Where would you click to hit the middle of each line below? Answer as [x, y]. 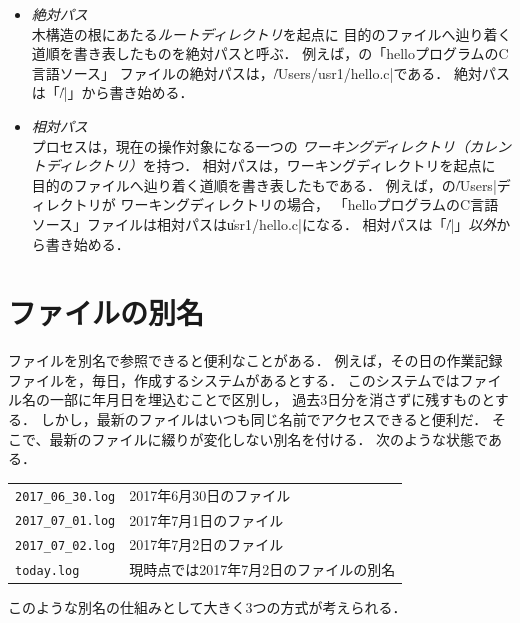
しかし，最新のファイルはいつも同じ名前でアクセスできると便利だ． [264, 419]
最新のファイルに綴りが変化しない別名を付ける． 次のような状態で [268, 438]
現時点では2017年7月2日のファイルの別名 [262, 569]
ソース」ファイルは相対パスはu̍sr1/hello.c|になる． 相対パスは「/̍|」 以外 [264, 223]
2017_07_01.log [65, 521]
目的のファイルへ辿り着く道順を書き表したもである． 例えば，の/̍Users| [264, 184]
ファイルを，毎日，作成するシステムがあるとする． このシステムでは [234, 379]
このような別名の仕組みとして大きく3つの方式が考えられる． [207, 607]
